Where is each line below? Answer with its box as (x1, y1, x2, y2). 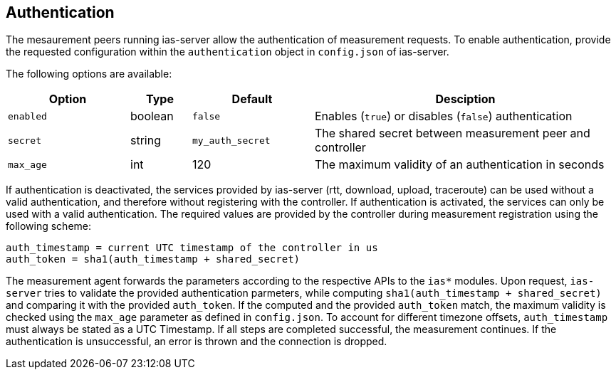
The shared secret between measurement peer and (315, 126, 590, 141)
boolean (130, 109, 174, 124)
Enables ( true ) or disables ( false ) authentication (315, 109, 573, 124)
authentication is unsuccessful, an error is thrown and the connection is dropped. (6, 335, 387, 348)
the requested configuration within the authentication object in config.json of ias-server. (6, 46, 449, 58)
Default (231, 92, 273, 107)
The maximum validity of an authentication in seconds (315, 157, 605, 172)
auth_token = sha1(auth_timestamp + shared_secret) (6, 253, 301, 265)
